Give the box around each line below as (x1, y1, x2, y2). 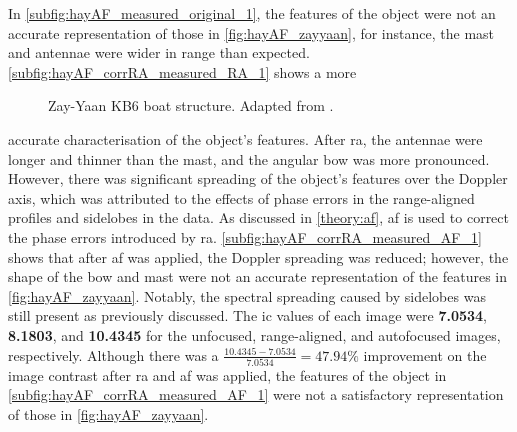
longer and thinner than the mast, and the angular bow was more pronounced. (8, 148, 490, 169)
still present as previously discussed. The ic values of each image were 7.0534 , (8, 305, 488, 326)
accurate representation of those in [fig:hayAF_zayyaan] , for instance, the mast (8, 22, 495, 43)
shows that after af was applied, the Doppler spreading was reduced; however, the (8, 246, 509, 267)
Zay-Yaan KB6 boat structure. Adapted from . (48, 95, 334, 116)
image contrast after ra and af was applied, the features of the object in (8, 364, 447, 385)
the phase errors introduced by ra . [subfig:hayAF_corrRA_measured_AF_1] (8, 226, 482, 247)
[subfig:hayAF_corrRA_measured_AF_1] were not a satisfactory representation (8, 384, 504, 405)
